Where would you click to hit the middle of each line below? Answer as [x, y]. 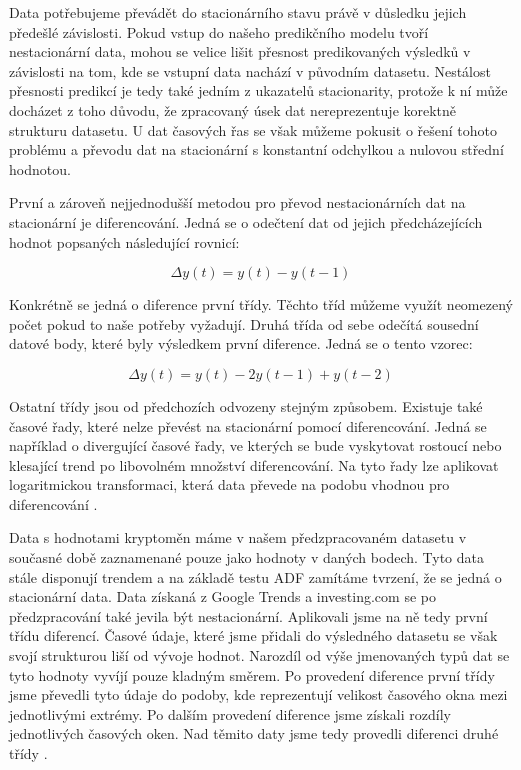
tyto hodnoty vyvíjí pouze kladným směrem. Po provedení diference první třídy [252, 674]
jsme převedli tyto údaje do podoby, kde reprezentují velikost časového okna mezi [258, 694]
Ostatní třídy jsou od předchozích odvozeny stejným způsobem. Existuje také [246, 405]
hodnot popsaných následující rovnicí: [124, 241]
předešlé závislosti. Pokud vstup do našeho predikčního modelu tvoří [219, 31]
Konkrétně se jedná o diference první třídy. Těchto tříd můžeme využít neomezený [261, 304]
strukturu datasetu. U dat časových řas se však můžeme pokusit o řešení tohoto [253, 129]
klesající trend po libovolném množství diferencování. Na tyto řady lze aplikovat [254, 464]
